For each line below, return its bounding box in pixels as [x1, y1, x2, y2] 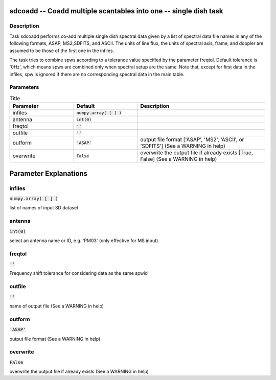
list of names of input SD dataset [9, 205, 79, 211]
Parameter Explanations [9, 169, 88, 178]
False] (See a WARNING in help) [140, 156, 217, 163]
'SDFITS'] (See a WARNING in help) [140, 142, 226, 150]
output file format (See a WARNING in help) [9, 336, 101, 342]
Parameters [9, 84, 39, 91]
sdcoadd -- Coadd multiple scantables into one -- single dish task [9, 7, 223, 15]
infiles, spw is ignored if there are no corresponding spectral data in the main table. [9, 71, 185, 77]
